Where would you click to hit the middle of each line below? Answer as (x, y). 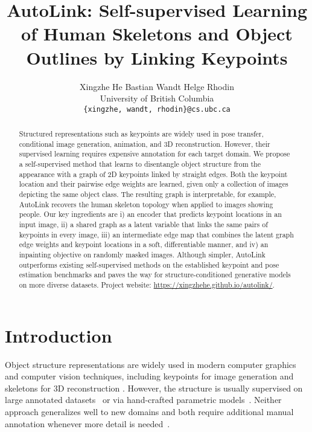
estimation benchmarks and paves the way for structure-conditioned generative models (155, 275)
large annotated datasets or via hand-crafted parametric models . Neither (143, 400)
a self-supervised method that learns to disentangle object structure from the (140, 164)
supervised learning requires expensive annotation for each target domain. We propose (154, 154)
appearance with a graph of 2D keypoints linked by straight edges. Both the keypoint (153, 174)
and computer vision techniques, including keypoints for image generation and (149, 376)
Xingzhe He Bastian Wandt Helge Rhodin (157, 86)
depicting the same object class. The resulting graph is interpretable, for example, (148, 194)
